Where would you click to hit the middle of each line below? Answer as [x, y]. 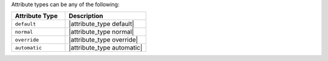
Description [86, 16]
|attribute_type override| [104, 40]
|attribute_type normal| [101, 32]
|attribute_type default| [101, 24]
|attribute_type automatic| [106, 48]
